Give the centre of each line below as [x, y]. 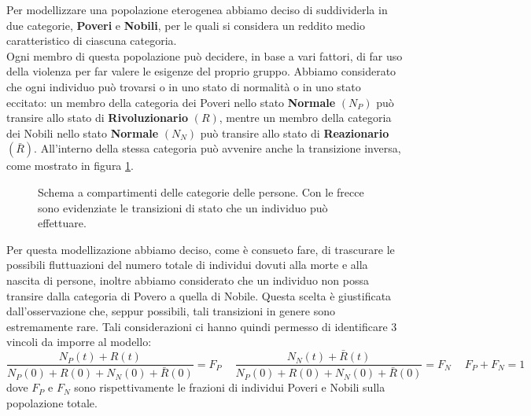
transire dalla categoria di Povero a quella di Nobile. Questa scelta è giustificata [199, 295]
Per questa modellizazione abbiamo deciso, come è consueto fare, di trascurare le [201, 249]
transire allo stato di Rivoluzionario [98, 118]
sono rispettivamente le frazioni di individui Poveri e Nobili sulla [230, 387]
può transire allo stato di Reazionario [295, 133]
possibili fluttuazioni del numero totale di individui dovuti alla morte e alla [187, 265]
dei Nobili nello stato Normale [83, 133]
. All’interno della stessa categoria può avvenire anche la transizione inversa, [218, 148]
